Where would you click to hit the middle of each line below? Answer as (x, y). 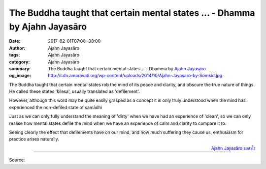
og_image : (20, 76)
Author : (17, 48)
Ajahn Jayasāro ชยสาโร (233, 148)
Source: (17, 160)
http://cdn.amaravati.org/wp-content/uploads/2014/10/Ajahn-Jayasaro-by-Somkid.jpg (135, 76)
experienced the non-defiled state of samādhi (56, 107)
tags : (15, 55)
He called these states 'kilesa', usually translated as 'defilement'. (74, 91)
